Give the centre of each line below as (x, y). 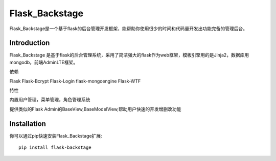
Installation (28, 124)
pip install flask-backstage (55, 147)
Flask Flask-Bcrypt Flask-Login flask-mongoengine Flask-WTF (75, 81)
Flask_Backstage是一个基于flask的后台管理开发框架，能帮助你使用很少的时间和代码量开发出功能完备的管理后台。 (129, 29)
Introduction (30, 43)
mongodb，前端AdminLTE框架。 (44, 62)
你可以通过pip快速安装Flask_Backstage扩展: (56, 136)
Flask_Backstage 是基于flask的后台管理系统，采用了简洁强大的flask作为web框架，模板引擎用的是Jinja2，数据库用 (129, 55)
